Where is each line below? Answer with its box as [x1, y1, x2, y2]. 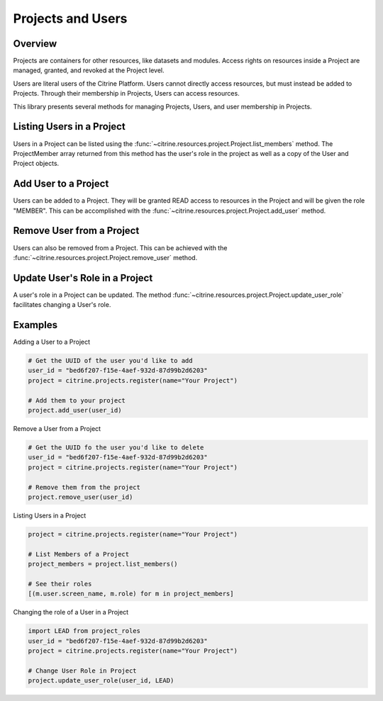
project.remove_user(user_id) [28, 493, 133, 501]
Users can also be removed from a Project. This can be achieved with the [13, 243, 228, 252]
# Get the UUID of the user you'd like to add [28, 357, 193, 365]
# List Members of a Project [28, 550, 130, 558]
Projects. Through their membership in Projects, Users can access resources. [13, 89, 240, 98]
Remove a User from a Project [13, 425, 101, 433]
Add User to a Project [13, 178, 109, 190]
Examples [13, 319, 58, 331]
